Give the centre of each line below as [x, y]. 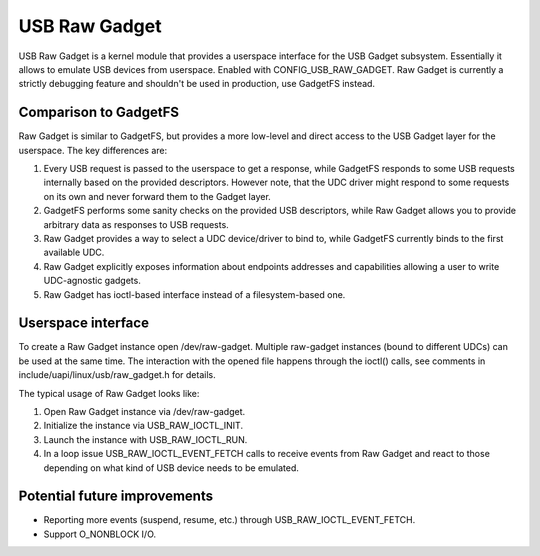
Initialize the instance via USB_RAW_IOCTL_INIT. [143, 426]
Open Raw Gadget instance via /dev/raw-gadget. [144, 411]
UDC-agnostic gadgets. [92, 281]
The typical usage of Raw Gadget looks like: [109, 393]
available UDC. [74, 252]
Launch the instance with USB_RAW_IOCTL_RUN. [145, 439]
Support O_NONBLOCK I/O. [100, 534]
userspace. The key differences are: [93, 150]
